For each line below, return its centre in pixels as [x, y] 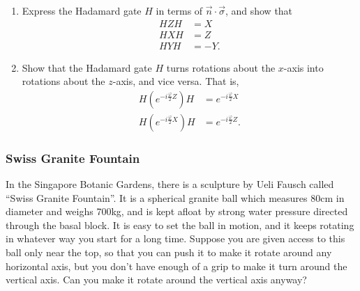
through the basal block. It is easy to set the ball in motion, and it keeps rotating [180, 225]
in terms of [179, 10]
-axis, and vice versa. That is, [176, 81]
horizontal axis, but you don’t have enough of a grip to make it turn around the [177, 266]
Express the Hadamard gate [82, 10]
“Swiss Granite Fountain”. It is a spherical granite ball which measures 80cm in [175, 197]
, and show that [259, 10]
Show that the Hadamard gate [87, 67]
